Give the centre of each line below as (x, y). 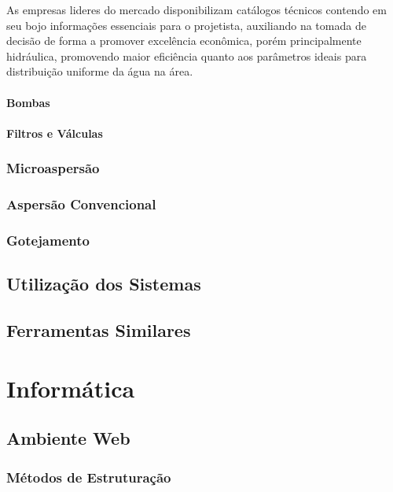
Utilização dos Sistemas (104, 284)
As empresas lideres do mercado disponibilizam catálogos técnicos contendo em (196, 9)
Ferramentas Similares (99, 330)
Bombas (28, 102)
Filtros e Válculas (55, 133)
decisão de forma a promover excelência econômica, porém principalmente (184, 41)
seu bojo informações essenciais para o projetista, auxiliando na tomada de (186, 25)
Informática (71, 388)
